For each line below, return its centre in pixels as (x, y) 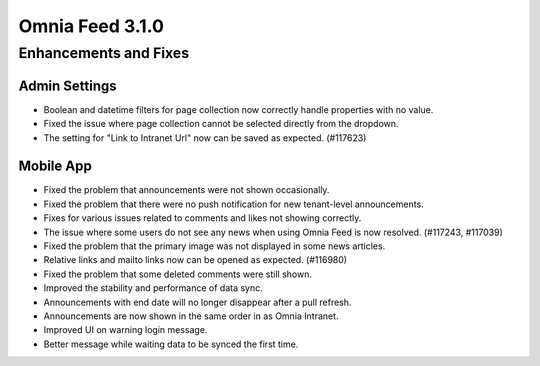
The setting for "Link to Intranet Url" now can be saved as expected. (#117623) (205, 137)
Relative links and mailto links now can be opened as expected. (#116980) (195, 260)
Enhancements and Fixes (104, 53)
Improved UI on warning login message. (125, 330)
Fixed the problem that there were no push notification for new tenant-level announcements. (233, 204)
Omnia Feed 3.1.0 (91, 26)
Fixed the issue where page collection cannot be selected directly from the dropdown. (221, 124)
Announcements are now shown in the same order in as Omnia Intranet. (191, 316)
